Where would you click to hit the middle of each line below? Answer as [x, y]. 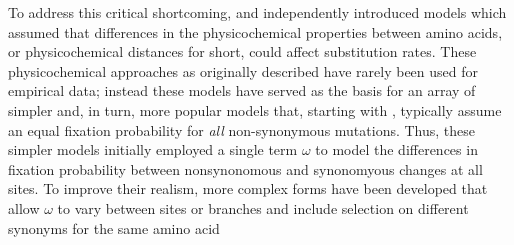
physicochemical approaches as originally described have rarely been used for [243, 70]
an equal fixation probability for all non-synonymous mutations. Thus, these [242, 129]
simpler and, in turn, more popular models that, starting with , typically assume [255, 109]
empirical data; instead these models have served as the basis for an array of [242, 90]
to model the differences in [396, 149]
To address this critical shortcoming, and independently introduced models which [257, 12]
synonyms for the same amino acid [114, 227]
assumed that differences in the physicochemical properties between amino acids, [255, 31]
